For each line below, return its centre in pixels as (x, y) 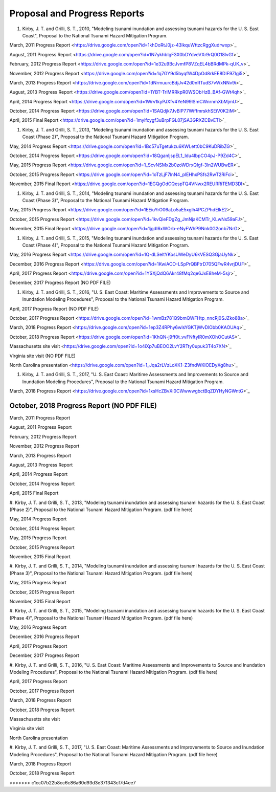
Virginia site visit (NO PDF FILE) (43, 356)
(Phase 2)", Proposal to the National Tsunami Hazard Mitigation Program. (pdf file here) (101, 510)
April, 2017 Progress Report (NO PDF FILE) (54, 309)
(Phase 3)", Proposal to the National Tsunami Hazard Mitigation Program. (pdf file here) (101, 573)
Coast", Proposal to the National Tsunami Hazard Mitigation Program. (95, 35)
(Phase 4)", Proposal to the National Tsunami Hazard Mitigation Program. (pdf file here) (101, 618)
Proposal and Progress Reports (77, 13)
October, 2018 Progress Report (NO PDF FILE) (83, 405)
